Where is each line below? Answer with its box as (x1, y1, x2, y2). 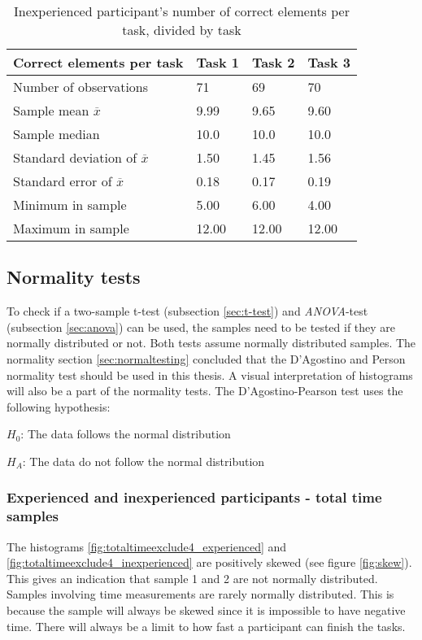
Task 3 (307, 53, 351, 72)
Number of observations (13, 77, 149, 96)
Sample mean (13, 101, 89, 120)
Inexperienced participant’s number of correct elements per (14, 2, 350, 20)
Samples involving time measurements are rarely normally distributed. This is (7, 586, 394, 603)
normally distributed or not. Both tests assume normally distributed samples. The (7, 334, 416, 351)
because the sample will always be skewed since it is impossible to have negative (7, 602, 406, 619)
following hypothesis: (7, 398, 111, 415)
